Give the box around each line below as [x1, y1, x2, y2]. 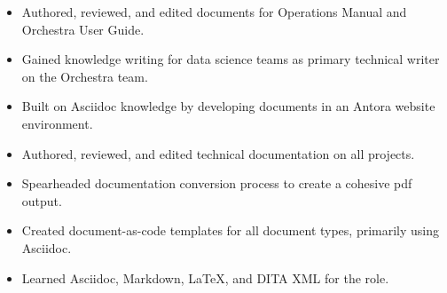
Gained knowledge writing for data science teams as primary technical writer [21, 50, 440, 68]
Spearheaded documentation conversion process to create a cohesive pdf [21, 174, 412, 193]
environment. [21, 114, 93, 132]
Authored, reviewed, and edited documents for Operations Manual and [21, 3, 407, 20]
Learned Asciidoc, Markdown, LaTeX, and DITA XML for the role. [21, 268, 389, 287]
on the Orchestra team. [21, 67, 148, 85]
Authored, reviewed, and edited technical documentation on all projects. [21, 144, 415, 162]
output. [21, 191, 62, 210]
